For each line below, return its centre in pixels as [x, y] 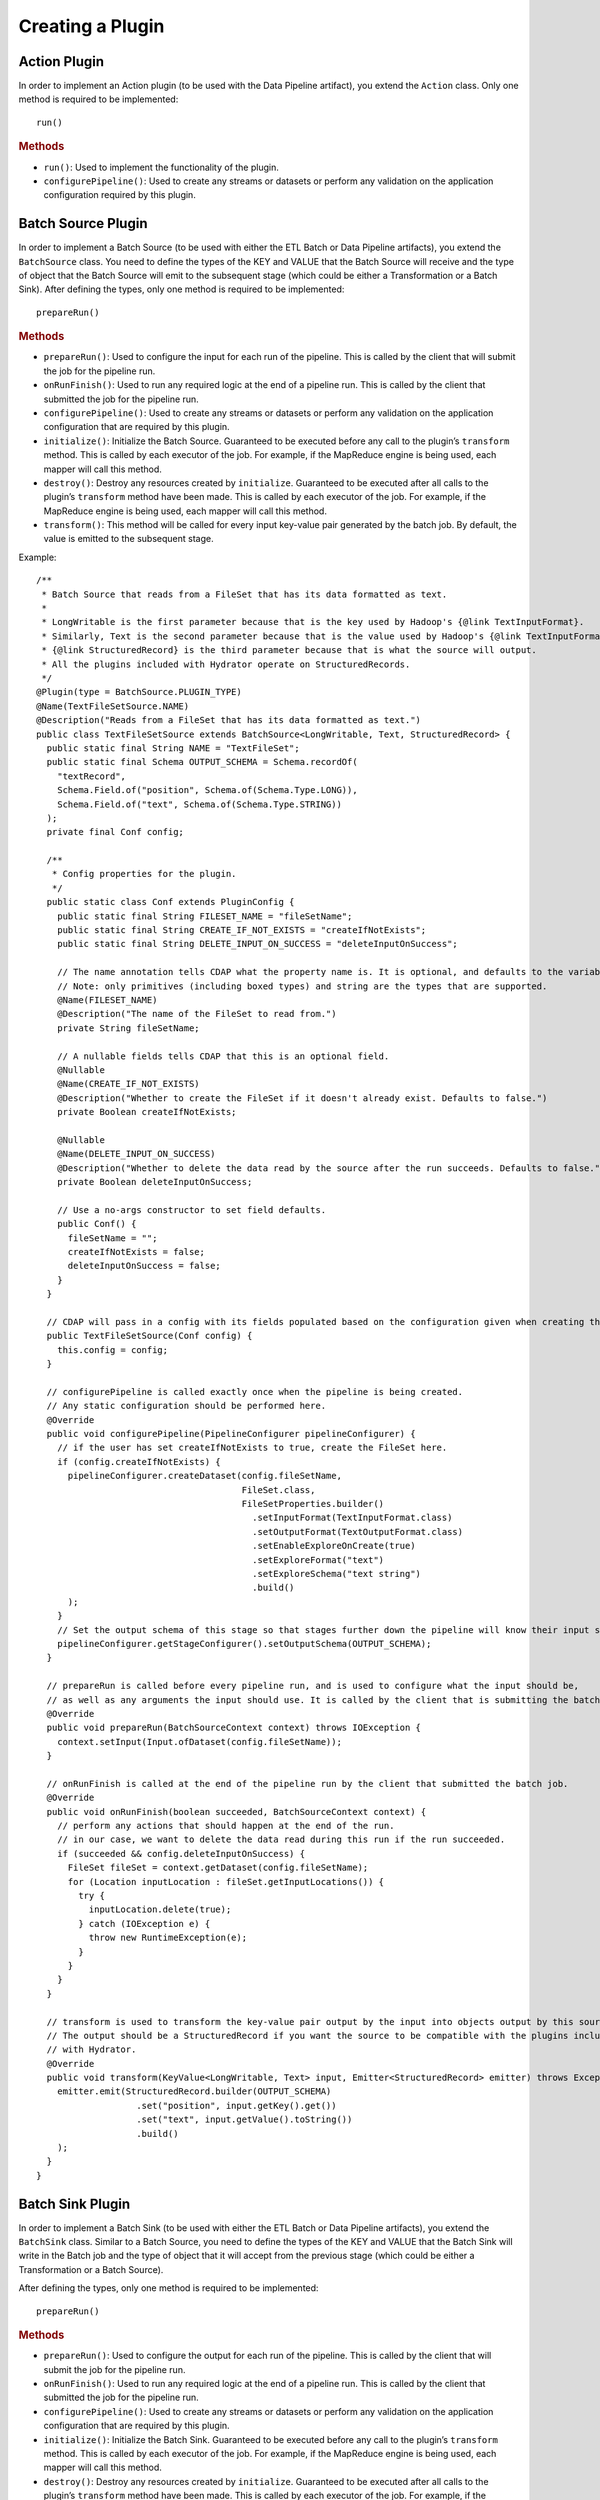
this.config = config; [112, 1349]
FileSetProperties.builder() [313, 1504]
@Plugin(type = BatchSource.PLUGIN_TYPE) [139, 692]
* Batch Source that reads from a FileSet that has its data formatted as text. [244, 594]
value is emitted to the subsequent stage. [128, 539]
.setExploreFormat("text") [318, 1559]
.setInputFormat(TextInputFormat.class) [352, 1518]
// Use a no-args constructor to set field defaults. [191, 1209]
